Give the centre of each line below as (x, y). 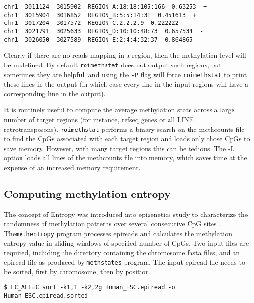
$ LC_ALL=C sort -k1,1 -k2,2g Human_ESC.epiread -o (90, 288)
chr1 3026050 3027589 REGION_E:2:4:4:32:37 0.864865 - (104, 39)
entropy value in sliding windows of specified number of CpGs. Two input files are (127, 243)
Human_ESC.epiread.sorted (46, 295)
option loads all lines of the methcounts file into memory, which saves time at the (126, 158)
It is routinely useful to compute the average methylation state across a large (119, 110)
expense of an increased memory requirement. (72, 167)
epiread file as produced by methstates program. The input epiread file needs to (125, 262)
